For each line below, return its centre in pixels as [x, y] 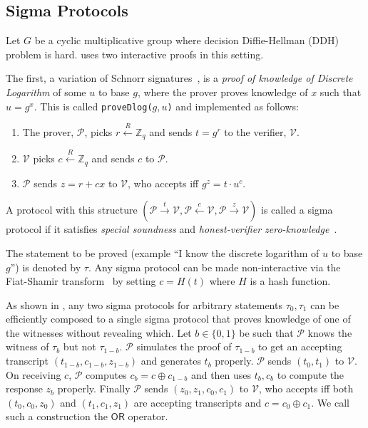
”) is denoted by [46, 267]
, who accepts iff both [306, 388]
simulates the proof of [184, 346]
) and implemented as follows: [233, 106]
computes [106, 374]
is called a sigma [297, 210]
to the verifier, [255, 132]
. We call [330, 402]
